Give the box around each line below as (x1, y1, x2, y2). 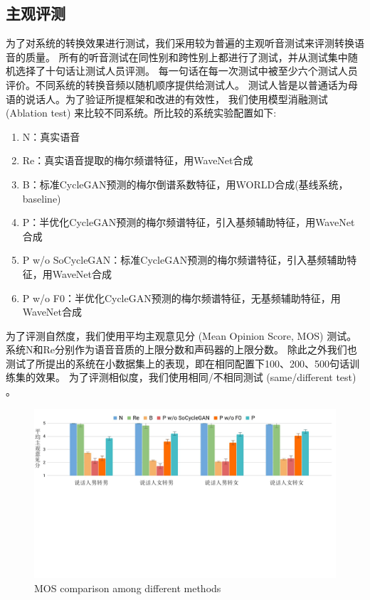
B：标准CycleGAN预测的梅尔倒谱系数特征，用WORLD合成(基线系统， (22, 176, 349, 191)
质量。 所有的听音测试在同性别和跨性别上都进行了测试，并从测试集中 (25, 49, 348, 64)
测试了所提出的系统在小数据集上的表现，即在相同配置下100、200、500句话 (6, 355, 349, 370)
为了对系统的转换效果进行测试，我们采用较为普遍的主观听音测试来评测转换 (6, 36, 354, 50)
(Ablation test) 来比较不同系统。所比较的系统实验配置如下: (6, 105, 277, 120)
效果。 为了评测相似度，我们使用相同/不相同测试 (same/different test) (35, 370, 356, 385)
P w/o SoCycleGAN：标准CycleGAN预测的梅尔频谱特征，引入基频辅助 (22, 252, 347, 267)
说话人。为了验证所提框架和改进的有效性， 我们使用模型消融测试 (25, 91, 328, 106)
